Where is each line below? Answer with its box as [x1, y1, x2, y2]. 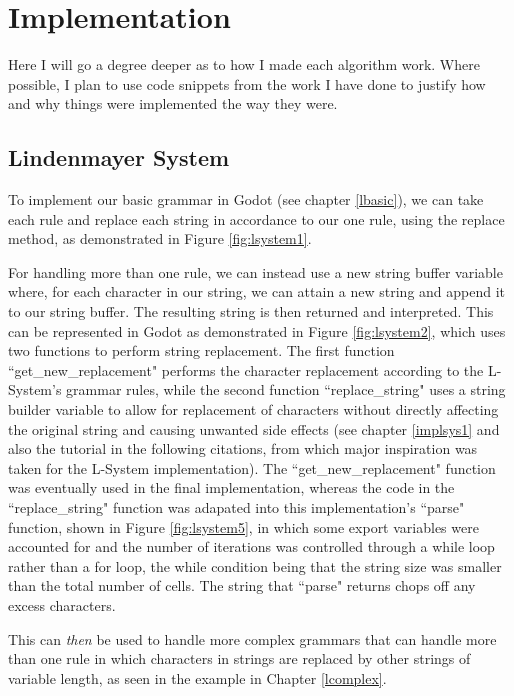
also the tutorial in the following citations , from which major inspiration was [8, 438, 478, 459]
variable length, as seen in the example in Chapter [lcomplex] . [8, 667, 387, 688]
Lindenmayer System [8, 142, 230, 173]
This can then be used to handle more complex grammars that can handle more [8, 628, 497, 649]
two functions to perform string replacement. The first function [8, 340, 395, 361]
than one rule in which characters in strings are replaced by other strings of [8, 648, 471, 669]
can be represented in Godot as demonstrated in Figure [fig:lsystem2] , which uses [8, 320, 506, 341]
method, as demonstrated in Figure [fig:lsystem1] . [8, 228, 312, 249]
